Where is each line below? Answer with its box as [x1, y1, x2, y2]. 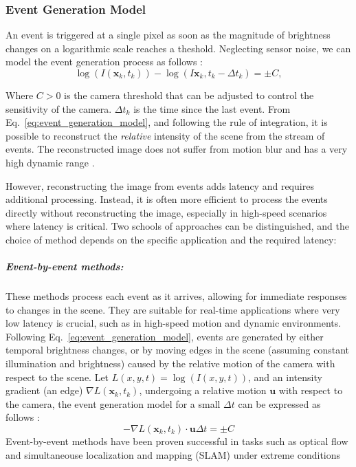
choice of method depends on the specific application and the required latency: [5, 232, 337, 246]
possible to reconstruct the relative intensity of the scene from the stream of [5, 128, 325, 142]
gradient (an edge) [5, 383, 83, 398]
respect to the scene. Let [5, 369, 109, 384]
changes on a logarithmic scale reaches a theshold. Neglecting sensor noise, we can [5, 41, 351, 55]
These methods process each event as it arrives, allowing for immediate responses [5, 289, 347, 303]
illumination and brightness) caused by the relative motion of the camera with [5, 356, 335, 371]
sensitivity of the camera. [5, 101, 112, 116]
